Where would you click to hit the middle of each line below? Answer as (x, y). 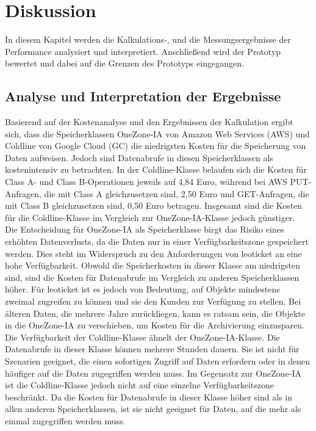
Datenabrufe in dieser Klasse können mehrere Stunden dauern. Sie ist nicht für (152, 349)
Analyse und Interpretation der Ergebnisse (143, 96)
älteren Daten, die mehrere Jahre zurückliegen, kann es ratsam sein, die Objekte (155, 313)
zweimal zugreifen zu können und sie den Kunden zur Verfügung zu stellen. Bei (153, 301)
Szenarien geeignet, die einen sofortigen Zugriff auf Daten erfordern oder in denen (157, 360)
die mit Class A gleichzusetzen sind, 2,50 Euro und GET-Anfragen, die (177, 193)
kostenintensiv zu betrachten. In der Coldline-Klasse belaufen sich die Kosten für (156, 169)
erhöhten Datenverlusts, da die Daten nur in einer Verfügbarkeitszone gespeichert (157, 241)
